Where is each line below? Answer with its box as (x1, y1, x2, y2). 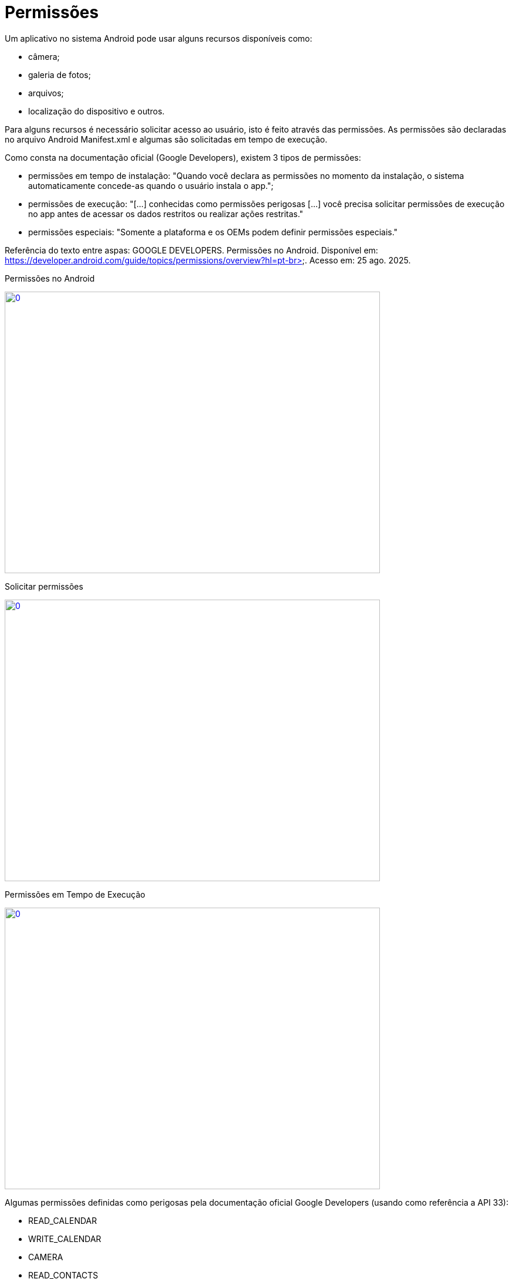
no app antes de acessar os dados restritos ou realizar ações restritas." (28, 208, 304, 219)
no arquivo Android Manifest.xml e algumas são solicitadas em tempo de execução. (5, 134, 328, 144)
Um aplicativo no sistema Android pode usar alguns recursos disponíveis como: (5, 33, 312, 43)
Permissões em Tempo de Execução (5, 889, 145, 899)
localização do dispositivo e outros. (28, 106, 165, 116)
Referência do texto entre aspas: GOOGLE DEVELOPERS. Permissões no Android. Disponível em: (5, 245, 378, 255)
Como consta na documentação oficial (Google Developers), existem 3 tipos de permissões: (5, 152, 361, 163)
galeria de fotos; (28, 69, 91, 80)
